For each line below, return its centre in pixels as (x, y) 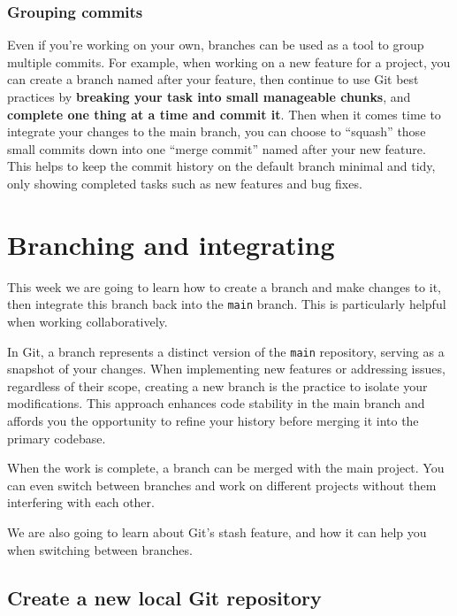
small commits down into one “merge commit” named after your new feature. (217, 148)
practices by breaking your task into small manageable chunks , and (209, 96)
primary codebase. (57, 438)
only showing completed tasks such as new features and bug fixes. (185, 183)
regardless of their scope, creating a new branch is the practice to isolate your (217, 385)
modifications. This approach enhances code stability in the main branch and (216, 403)
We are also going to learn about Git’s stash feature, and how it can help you (217, 531)
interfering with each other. (81, 502)
